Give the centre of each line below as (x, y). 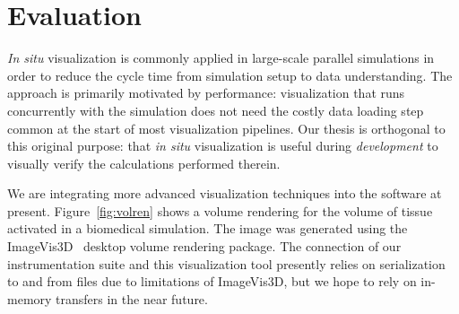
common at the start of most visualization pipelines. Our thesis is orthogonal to (226, 128)
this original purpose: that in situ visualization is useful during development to (223, 146)
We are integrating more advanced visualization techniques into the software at (225, 193)
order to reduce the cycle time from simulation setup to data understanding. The (230, 75)
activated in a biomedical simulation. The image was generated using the (208, 228)
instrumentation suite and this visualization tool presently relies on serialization (226, 263)
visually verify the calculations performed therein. (144, 163)
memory (30, 298)
